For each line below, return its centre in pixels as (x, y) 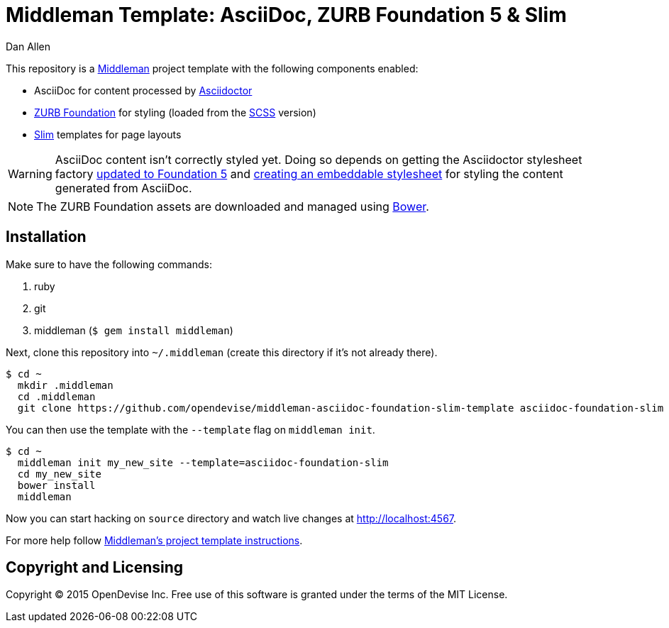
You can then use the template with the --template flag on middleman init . (190, 429)
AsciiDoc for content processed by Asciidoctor (143, 90)
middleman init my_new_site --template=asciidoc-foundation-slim (203, 462)
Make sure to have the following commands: (109, 264)
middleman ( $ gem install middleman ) (134, 330)
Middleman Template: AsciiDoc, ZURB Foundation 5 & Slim (286, 15)
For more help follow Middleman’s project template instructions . (154, 540)
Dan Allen (28, 46)
